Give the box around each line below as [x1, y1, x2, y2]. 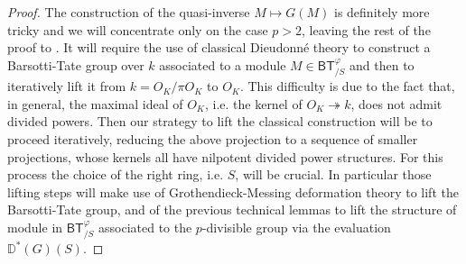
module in [7, 217, 63, 236]
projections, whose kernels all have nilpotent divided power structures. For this [7, 147, 443, 166]
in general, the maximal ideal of [7, 94, 183, 113]
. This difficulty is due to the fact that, [239, 77, 455, 96]
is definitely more [334, 3, 430, 21]
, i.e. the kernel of [204, 94, 303, 113]
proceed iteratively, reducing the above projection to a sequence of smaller [7, 129, 418, 148]
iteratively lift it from [7, 77, 126, 96]
